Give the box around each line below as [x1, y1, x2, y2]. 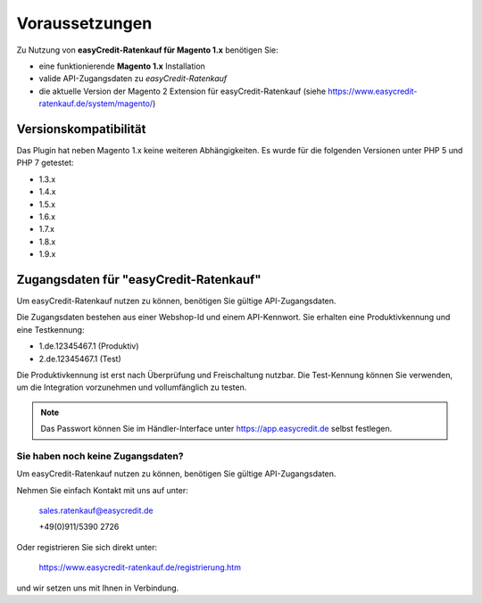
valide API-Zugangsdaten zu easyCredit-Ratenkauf [38, 73, 228, 84]
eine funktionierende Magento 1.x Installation [38, 61, 205, 71]
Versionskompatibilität [16, 121, 146, 136]
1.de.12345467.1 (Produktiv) [38, 341, 139, 351]
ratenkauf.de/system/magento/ [38, 98, 154, 109]
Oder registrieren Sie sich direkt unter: [16, 541, 158, 552]
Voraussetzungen [16, 13, 153, 33]
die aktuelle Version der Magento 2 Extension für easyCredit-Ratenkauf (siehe [38, 86, 326, 96]
